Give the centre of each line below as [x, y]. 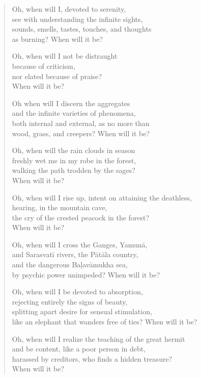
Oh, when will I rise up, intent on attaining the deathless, [102, 197]
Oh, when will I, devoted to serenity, [69, 9]
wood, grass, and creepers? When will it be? [81, 133]
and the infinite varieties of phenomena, [74, 113]
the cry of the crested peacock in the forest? [81, 217]
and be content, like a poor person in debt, [79, 349]
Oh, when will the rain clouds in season [74, 150]
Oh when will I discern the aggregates [71, 103]
